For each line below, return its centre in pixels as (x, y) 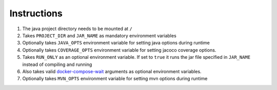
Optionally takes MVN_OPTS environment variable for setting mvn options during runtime (115, 79)
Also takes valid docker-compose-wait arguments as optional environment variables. (112, 71)
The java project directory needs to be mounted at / (77, 29)
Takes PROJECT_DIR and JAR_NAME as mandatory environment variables (99, 35)
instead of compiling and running (57, 64)
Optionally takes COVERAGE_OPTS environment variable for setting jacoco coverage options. (119, 50)
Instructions (36, 13)
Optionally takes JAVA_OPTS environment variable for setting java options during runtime (116, 43)
